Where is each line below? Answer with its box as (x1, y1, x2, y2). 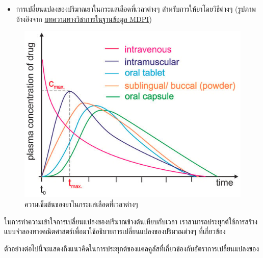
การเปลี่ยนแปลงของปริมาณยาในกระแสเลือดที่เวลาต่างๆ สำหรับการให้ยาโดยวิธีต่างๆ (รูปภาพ (16, 4, 256, 14)
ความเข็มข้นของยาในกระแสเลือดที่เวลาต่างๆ (24, 199, 138, 210)
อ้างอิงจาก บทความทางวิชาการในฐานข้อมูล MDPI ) (16, 13, 152, 24)
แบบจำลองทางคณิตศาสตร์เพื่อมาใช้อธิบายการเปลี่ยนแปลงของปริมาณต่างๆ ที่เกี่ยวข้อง (4, 226, 226, 237)
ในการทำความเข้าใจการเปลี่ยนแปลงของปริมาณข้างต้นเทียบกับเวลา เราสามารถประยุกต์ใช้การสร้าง (4, 216, 258, 226)
